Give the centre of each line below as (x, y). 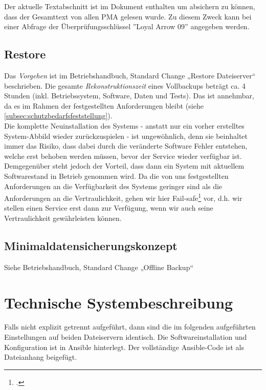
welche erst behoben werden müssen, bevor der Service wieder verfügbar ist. (123, 156)
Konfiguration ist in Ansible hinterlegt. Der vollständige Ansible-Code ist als (124, 347)
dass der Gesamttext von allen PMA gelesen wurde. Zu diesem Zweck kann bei (128, 16)
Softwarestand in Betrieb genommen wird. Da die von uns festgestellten (116, 176)
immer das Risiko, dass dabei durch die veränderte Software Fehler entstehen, (126, 146)
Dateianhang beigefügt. (41, 357)
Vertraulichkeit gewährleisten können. (63, 218)
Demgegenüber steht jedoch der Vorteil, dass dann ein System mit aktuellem (124, 166)
